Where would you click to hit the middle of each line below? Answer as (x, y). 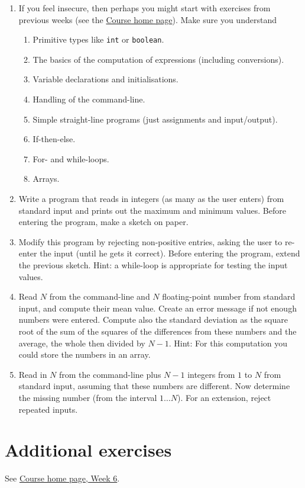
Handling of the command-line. (89, 99)
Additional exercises (88, 450)
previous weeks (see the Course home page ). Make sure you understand (147, 19)
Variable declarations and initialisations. (106, 79)
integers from (211, 374)
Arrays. (46, 179)
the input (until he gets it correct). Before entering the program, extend (170, 253)
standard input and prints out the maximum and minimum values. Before (152, 210)
